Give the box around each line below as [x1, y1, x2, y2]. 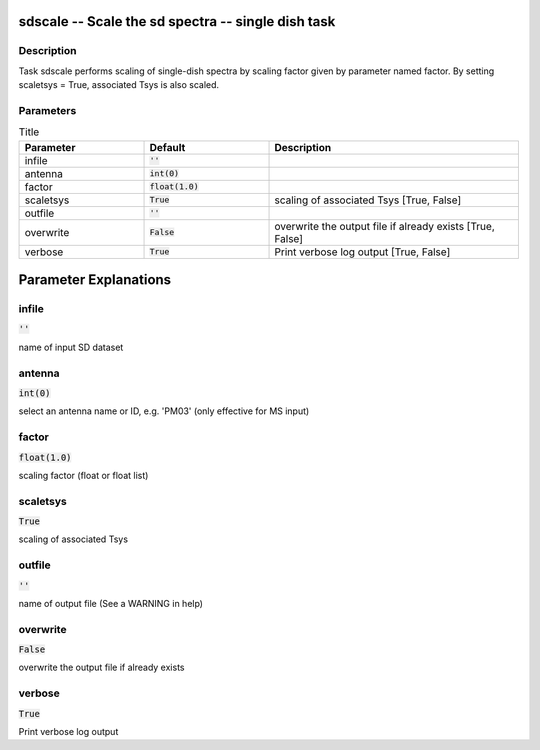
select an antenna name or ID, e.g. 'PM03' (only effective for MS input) [18, 405, 310, 417]
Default [149, 140, 186, 154]
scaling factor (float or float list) [18, 469, 149, 481]
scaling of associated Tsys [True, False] [274, 193, 462, 207]
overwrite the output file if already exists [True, [274, 219, 495, 233]
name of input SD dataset [18, 341, 124, 353]
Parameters [18, 103, 77, 117]
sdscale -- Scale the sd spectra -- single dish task [18, 13, 336, 30]
